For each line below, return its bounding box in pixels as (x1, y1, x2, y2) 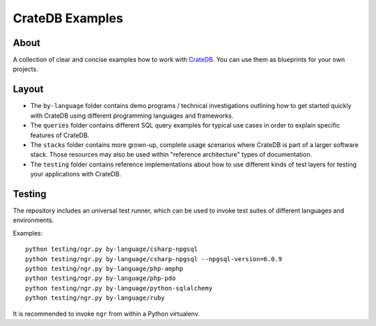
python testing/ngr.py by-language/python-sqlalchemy (25, 284, 212, 292)
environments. (13, 216, 54, 224)
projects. (13, 65, 38, 73)
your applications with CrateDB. (30, 170, 122, 178)
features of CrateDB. (30, 131, 90, 139)
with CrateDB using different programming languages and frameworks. (30, 111, 234, 120)
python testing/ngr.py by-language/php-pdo (25, 274, 176, 282)
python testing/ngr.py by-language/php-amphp (25, 265, 184, 272)
